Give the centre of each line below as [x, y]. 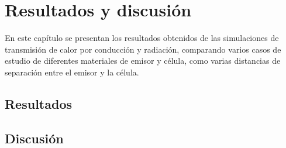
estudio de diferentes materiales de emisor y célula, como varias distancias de [143, 61]
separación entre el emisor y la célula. [72, 72]
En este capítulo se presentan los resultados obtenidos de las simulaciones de [142, 38]
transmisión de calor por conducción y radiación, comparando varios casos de [143, 49]
